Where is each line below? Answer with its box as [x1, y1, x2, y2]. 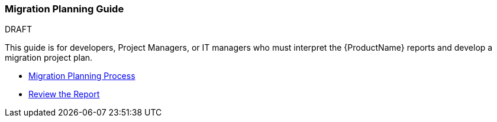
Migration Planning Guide [5, 3, 124, 15]
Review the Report [28, 89, 100, 100]
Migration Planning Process [28, 71, 135, 81]
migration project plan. [5, 52, 93, 63]
